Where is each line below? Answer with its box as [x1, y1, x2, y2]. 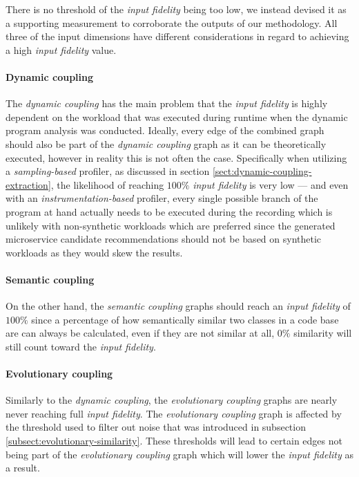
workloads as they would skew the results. [6, 245, 183, 259]
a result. [6, 460, 40, 475]
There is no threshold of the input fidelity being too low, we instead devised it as [6, 2, 347, 16]
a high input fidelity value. [6, 42, 117, 57]
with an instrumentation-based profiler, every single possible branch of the [6, 191, 318, 205]
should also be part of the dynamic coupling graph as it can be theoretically [6, 136, 327, 151]
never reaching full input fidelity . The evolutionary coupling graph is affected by [6, 406, 342, 420]
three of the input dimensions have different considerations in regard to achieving [6, 29, 349, 44]
